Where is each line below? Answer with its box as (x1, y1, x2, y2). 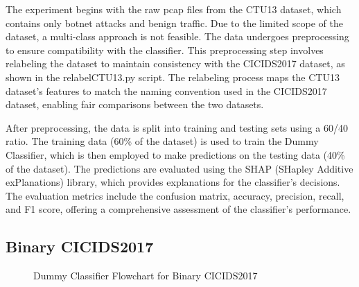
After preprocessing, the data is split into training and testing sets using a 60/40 (6, 120, 348, 134)
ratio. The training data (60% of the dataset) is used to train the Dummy (6, 134, 319, 148)
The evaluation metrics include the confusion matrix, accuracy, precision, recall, (6, 188, 344, 202)
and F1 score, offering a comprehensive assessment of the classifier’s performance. (6, 202, 351, 216)
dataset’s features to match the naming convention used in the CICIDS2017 (6, 83, 327, 98)
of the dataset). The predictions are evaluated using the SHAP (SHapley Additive (6, 161, 353, 175)
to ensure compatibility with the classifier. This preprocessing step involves (6, 42, 324, 57)
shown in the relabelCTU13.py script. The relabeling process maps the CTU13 (6, 69, 340, 84)
